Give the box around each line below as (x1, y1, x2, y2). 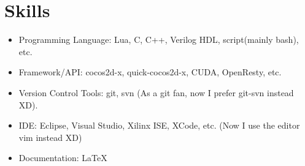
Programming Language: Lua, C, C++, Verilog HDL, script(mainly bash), (18, 33, 299, 46)
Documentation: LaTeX (18, 151, 107, 164)
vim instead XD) (18, 130, 82, 143)
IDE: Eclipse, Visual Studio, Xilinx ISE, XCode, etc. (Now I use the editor (18, 119, 300, 132)
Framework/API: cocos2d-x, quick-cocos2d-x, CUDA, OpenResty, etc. (18, 66, 282, 78)
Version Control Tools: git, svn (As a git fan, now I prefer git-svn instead (18, 86, 294, 99)
